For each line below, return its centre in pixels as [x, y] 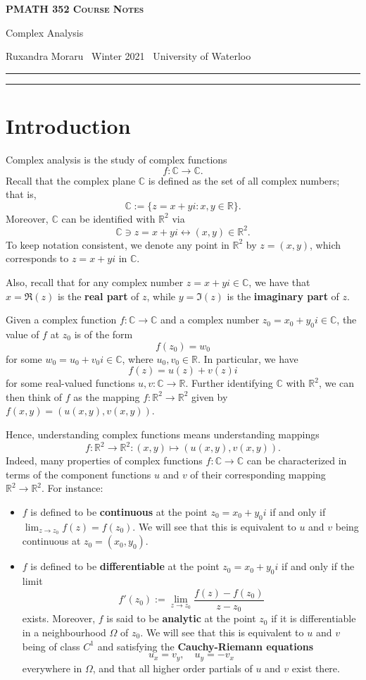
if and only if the [318, 566]
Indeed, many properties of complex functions [104, 460]
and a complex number [210, 320]
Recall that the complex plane [71, 180]
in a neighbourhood [64, 632]
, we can [336, 383]
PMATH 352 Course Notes [75, 8]
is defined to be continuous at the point [119, 511]
